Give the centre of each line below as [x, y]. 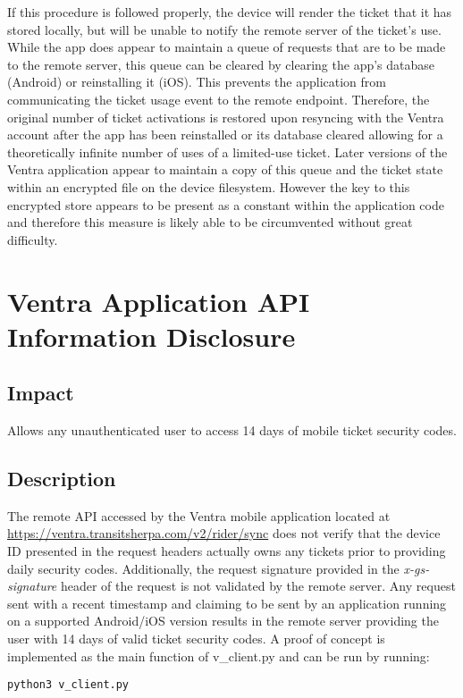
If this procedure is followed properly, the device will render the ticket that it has [230, 12]
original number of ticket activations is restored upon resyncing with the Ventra [226, 117]
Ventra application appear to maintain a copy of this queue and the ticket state [225, 169]
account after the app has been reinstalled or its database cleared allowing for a [225, 135]
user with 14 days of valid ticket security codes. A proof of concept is [196, 639]
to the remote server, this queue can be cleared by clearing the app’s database [221, 64]
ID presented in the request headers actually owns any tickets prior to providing [227, 551]
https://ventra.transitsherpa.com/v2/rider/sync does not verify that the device [224, 533]
